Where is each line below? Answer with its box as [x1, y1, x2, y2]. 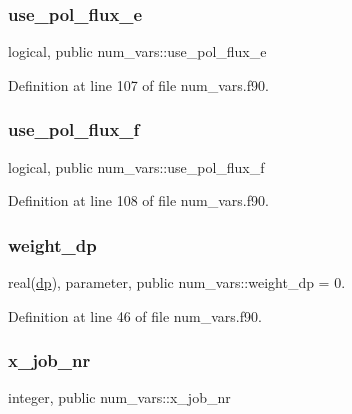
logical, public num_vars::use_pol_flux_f [8, 156, 265, 177]
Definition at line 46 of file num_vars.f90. [8, 305, 262, 326]
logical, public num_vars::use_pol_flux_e [8, 41, 267, 62]
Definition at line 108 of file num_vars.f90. [8, 190, 269, 211]
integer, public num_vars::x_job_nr [8, 387, 231, 408]
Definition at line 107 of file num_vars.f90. [8, 74, 269, 95]
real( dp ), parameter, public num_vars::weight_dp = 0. [8, 272, 346, 293]
